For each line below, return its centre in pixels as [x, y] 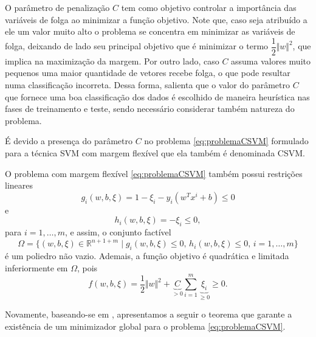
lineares [19, 185]
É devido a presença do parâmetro [69, 141]
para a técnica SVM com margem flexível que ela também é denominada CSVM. [155, 153]
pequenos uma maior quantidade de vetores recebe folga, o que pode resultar [148, 73]
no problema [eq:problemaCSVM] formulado [226, 141]
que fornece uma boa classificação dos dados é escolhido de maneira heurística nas [157, 96]
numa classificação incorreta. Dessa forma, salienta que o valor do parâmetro [148, 85]
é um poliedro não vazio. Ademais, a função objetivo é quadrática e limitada [147, 256]
